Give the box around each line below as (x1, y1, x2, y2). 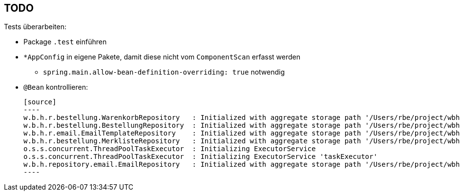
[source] (23, 98, 57, 106)
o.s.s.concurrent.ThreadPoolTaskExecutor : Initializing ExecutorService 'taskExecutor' (23, 153, 377, 161)
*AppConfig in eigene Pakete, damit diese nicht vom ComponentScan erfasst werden (23, 53, 300, 61)
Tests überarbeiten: (4, 22, 66, 31)
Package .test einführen (23, 38, 107, 46)
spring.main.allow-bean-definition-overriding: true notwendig (43, 68, 285, 77)
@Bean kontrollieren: (23, 83, 88, 92)
